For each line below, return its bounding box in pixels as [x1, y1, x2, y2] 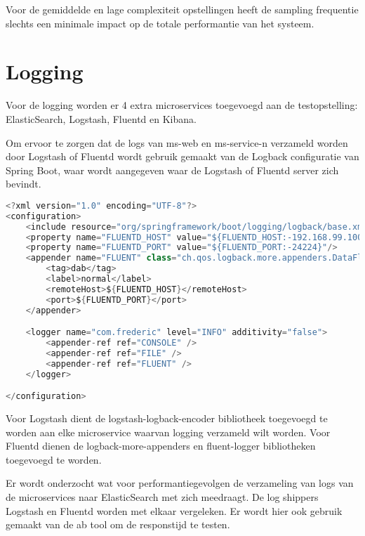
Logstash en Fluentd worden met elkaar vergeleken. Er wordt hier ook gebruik [6, 503, 343, 518]
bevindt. [6, 176, 41, 191]
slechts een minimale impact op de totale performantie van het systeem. [6, 15, 314, 30]
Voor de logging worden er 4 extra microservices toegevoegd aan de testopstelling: [6, 98, 358, 112]
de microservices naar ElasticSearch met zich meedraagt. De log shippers [6, 490, 319, 504]
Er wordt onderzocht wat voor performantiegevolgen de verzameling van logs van [6, 476, 354, 490]
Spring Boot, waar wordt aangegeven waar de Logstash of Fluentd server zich [6, 162, 339, 177]
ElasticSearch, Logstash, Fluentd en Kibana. [6, 111, 197, 126]
